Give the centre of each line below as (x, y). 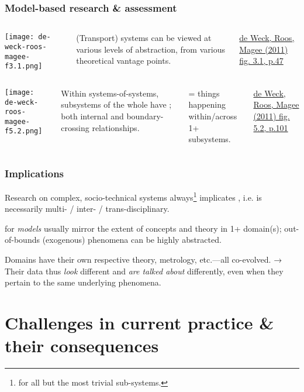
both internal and (92, 116)
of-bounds (22, 240)
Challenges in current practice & (139, 323)
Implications (34, 173)
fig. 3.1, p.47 (261, 61)
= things (204, 93)
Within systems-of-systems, (110, 93)
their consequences (82, 345)
